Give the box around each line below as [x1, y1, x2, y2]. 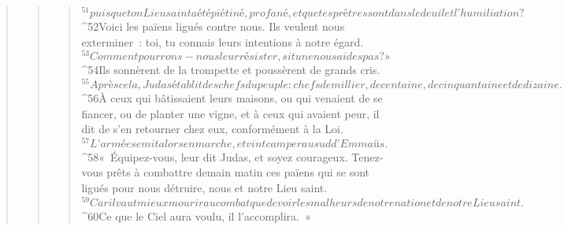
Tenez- [351, 148, 384, 165]
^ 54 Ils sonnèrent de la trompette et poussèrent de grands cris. [81, 61, 380, 78]
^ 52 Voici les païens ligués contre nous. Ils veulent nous [81, 18, 345, 35]
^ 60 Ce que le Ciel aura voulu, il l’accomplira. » [81, 207, 311, 224]
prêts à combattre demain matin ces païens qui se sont [106, 164, 370, 180]
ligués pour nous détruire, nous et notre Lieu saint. [81, 180, 328, 196]
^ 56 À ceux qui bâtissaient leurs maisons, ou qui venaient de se [81, 90, 383, 106]
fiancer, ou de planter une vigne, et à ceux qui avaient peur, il [81, 105, 380, 121]
